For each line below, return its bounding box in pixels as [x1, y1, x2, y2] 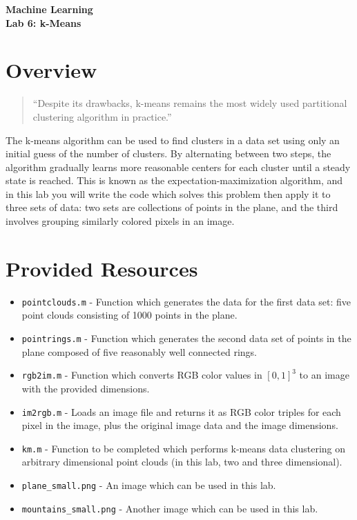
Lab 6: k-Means [6, 15, 81, 30]
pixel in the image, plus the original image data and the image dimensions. [21, 418, 338, 432]
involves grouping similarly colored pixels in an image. [6, 214, 235, 228]
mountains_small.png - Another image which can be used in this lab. [21, 501, 318, 515]
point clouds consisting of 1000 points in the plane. [21, 308, 238, 322]
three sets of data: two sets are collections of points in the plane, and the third [6, 200, 338, 214]
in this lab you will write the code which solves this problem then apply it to [6, 186, 331, 201]
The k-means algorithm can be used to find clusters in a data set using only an [6, 132, 340, 147]
